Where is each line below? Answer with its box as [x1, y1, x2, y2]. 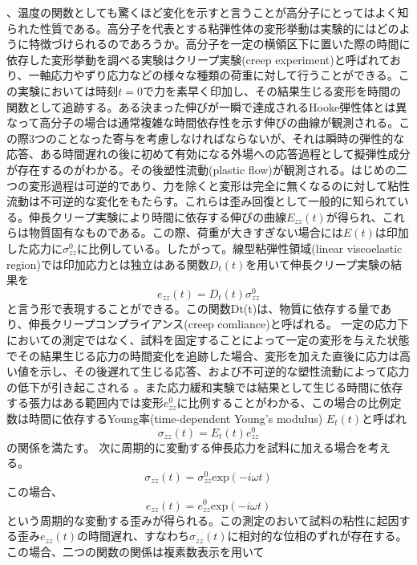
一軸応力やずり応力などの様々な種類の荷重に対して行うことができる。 [28, 67, 399, 83]
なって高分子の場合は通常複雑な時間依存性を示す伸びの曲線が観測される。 [6, 114, 399, 131]
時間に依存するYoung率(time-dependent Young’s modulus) [28, 409, 323, 426]
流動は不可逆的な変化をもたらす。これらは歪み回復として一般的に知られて [6, 193, 398, 209]
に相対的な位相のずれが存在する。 [227, 527, 407, 544]
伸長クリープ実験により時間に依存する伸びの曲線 [28, 208, 286, 225]
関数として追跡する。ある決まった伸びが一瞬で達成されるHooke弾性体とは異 [6, 98, 407, 115]
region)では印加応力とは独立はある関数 [6, 255, 209, 272]
